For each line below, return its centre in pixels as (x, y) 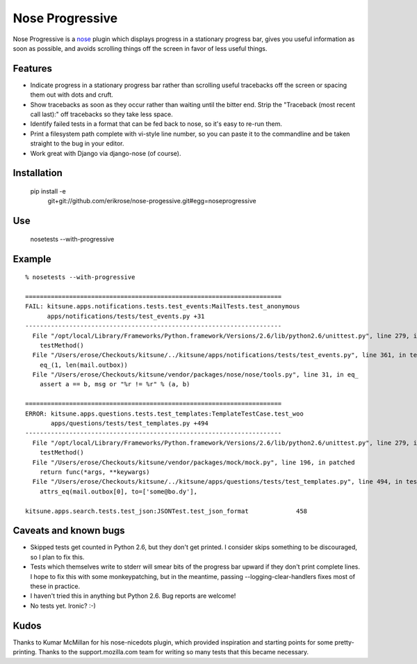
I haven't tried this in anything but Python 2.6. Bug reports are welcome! (133, 596)
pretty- (344, 642)
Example (32, 259)
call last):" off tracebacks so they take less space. (101, 114)
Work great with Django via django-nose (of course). (106, 153)
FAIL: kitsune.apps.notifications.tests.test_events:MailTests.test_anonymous (163, 307)
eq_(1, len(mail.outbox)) (84, 365)
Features (32, 69)
